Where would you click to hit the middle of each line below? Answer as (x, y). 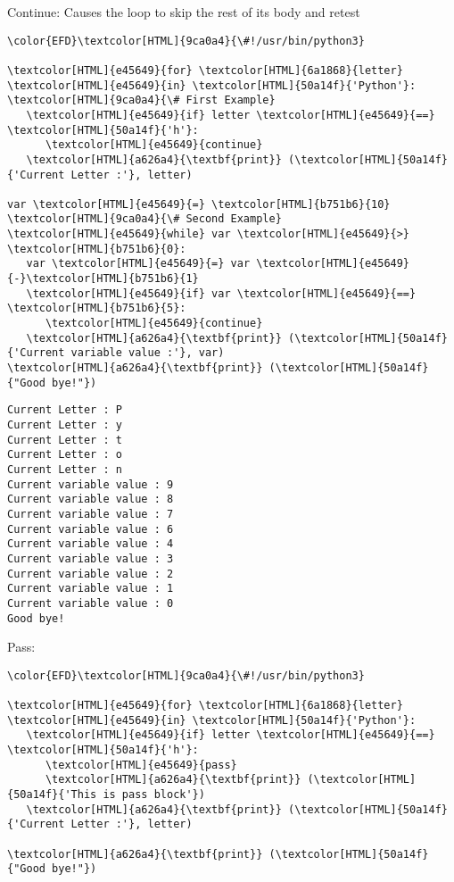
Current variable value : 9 (91, 484)
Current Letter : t (65, 440)
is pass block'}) (154, 795)
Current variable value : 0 (91, 603)
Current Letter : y (65, 425)
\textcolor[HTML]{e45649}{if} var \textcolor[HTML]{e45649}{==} (221, 293)
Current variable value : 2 (91, 574)
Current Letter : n (65, 469)
